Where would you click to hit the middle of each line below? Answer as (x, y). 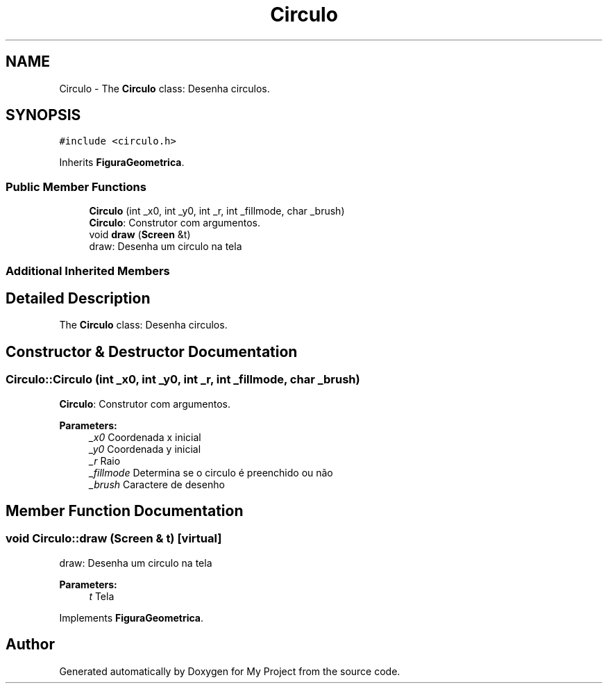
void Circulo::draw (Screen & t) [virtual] (114, 539)
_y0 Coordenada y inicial (145, 449)
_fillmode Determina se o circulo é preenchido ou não (211, 472)
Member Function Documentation (125, 511)
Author (30, 645)
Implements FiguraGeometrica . (132, 617)
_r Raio (105, 460)
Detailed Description (78, 298)
